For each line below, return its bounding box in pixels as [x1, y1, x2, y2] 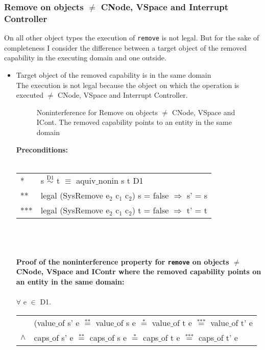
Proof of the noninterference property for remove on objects [16, 256, 229, 267]
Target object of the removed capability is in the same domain [16, 69, 211, 80]
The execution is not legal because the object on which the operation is [16, 79, 239, 90]
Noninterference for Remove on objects [36, 106, 158, 117]
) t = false [132, 204, 169, 216]
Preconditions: [16, 144, 68, 155]
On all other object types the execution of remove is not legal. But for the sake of [4, 32, 259, 43]
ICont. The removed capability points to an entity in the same [36, 117, 232, 127]
